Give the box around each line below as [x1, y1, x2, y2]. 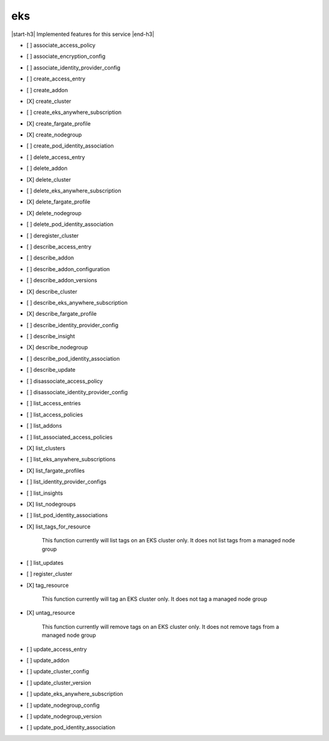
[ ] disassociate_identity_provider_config [26, 389, 128, 396]
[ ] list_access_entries [26, 400, 81, 407]
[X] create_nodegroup [26, 131, 82, 138]
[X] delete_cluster [26, 175, 71, 183]
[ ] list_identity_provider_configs [26, 478, 107, 486]
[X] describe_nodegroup [26, 344, 88, 351]
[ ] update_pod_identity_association [26, 724, 116, 731]
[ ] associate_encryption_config [26, 52, 106, 60]
